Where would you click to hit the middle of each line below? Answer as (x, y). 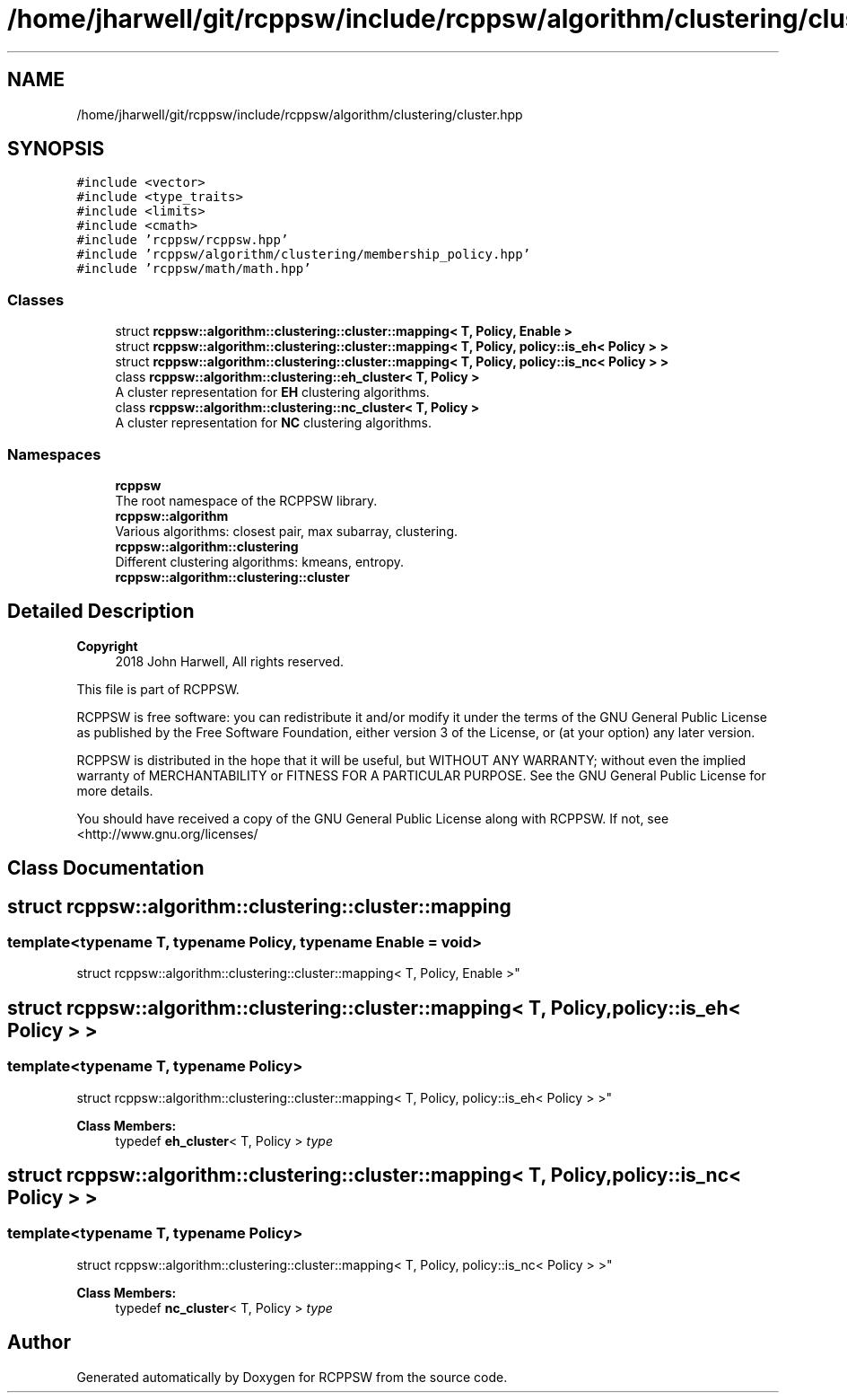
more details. (115, 790)
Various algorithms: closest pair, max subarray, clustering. (287, 531)
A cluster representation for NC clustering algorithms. (273, 423)
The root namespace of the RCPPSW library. (246, 500)
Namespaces (54, 454)
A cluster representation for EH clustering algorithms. (272, 392)
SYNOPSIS (56, 149)
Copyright (107, 646)
